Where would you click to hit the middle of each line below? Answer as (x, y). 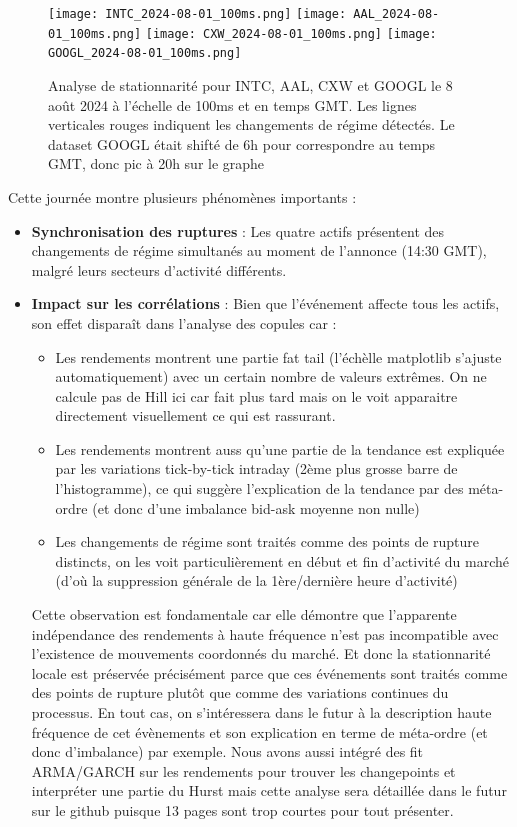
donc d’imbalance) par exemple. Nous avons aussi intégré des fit (227, 751)
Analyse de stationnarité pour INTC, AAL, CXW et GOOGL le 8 (250, 84)
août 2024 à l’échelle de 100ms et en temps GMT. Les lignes (232, 104)
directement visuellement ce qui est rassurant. (195, 415)
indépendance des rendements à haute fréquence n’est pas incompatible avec (265, 633)
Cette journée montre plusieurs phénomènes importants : (182, 196)
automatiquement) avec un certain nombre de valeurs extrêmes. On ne (271, 376)
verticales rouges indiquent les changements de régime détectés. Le (251, 124)
